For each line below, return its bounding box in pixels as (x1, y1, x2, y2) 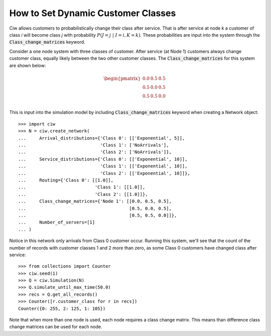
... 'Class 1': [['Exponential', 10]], (18, 163, 188, 169)
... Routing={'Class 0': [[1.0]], (18, 177, 114, 183)
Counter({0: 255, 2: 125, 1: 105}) (18, 305, 106, 311)
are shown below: (9, 62, 46, 68)
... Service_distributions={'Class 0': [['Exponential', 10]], (18, 156, 188, 162)
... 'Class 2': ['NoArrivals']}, (18, 149, 172, 155)
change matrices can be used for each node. (9, 324, 102, 330)
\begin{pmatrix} (103, 75, 141, 81)
